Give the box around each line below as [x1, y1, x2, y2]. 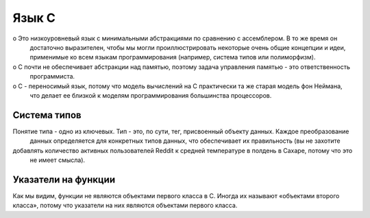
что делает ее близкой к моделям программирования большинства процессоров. [29, 91, 272, 99]
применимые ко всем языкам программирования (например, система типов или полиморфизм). [29, 53, 316, 62]
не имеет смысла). [29, 156, 86, 164]
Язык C [12, 10, 56, 25]
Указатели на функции [12, 174, 116, 185]
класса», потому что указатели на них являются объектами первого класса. [12, 202, 238, 210]
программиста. [29, 72, 75, 81]
